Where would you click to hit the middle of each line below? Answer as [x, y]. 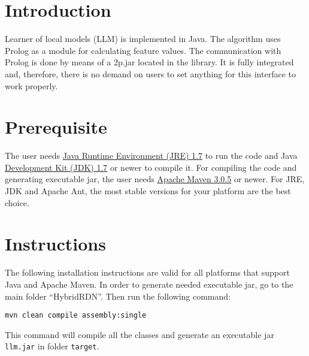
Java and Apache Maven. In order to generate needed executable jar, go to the [149, 284]
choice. [17, 202]
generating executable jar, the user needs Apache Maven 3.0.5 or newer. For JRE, [155, 179]
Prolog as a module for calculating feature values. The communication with [143, 50]
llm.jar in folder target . [52, 346]
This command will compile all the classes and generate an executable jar [140, 334]
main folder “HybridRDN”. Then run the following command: [118, 296]
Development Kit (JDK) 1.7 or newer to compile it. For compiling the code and [151, 167]
